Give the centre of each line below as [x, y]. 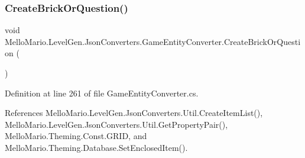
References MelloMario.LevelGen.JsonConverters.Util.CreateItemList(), [134, 113]
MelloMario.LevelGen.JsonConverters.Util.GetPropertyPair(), [116, 124]
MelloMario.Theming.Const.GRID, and [76, 136]
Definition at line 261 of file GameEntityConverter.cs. [102, 93]
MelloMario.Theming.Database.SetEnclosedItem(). [96, 147]
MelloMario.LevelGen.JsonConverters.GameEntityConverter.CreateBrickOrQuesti [153, 41]
